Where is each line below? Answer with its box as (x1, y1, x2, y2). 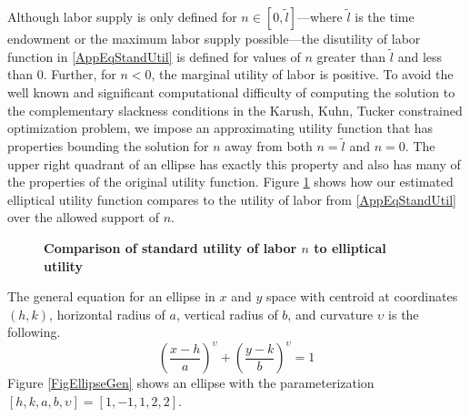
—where (296, 7, 343, 25)
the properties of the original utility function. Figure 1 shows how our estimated (7, 172, 454, 191)
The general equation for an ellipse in (7, 287, 215, 306)
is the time (355, 7, 415, 25)
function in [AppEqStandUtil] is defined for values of (7, 46, 301, 66)
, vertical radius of (175, 304, 278, 323)
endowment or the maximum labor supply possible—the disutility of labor (7, 29, 421, 47)
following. (7, 322, 61, 341)
